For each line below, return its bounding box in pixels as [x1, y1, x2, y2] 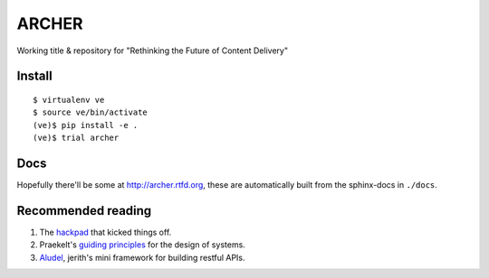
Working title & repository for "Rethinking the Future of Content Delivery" [16, 45, 289, 56]
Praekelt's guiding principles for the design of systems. [39, 239, 246, 250]
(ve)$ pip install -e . [33, 120, 139, 130]
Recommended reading [16, 203, 152, 218]
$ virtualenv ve [33, 95, 105, 105]
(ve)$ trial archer [33, 133, 120, 144]
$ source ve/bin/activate [33, 107, 149, 117]
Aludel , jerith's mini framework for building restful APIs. [39, 252, 245, 263]
